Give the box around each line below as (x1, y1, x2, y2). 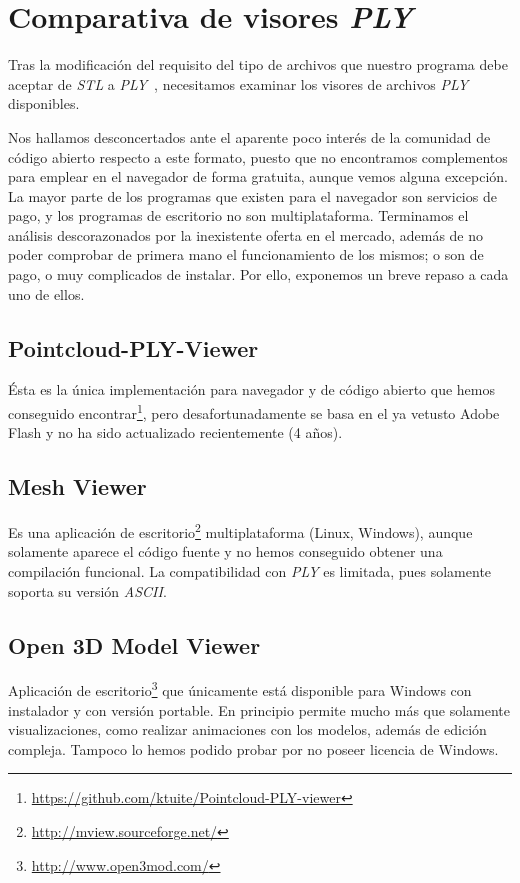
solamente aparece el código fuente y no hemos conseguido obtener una (8, 541, 443, 562)
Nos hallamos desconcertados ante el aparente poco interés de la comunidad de (8, 126, 491, 147)
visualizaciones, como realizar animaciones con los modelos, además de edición (8, 719, 487, 740)
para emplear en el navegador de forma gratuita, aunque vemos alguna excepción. (8, 166, 508, 187)
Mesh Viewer (8, 471, 147, 502)
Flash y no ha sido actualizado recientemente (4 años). (8, 422, 343, 443)
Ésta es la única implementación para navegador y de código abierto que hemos (8, 379, 496, 400)
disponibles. (8, 93, 80, 114)
